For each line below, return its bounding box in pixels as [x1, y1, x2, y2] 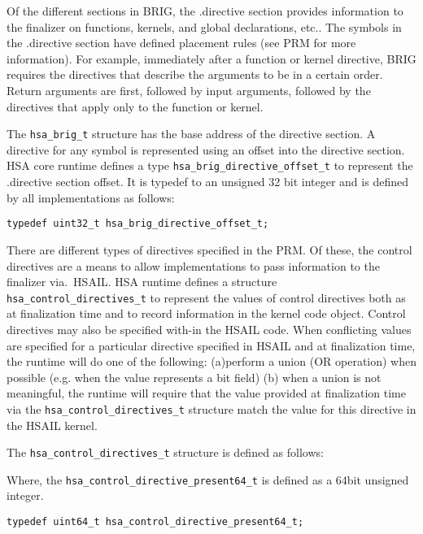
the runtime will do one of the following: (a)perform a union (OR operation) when [7, 353, 417, 370]
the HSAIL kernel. [7, 416, 98, 433]
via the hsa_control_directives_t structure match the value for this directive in [7, 400, 416, 417]
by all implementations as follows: [7, 189, 175, 206]
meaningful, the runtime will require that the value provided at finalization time [7, 384, 406, 402]
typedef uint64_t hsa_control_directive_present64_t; [7, 516, 304, 528]
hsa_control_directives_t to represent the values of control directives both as [7, 289, 406, 306]
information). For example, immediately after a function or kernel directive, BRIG [7, 50, 416, 67]
